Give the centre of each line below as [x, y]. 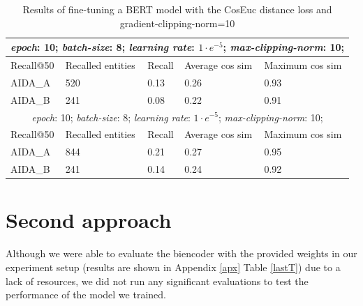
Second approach [89, 220]
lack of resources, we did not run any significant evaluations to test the [157, 281]
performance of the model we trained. [86, 294]
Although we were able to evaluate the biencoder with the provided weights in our [181, 253]
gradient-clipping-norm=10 [177, 23]
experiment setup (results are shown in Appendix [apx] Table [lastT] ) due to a [173, 267]
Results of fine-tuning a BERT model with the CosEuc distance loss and [177, 9]
